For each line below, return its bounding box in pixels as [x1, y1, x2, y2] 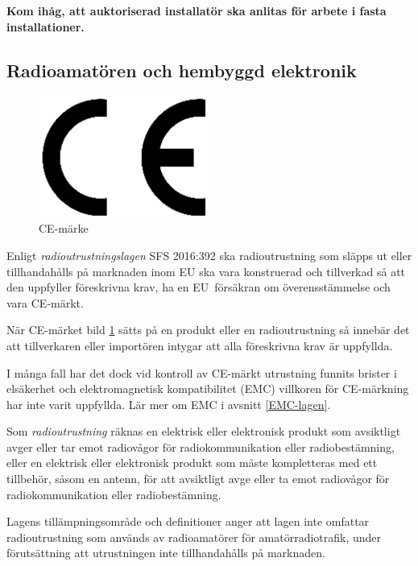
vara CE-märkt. [6, 294, 84, 311]
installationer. [6, 18, 85, 35]
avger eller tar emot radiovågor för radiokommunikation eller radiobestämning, [6, 438, 395, 455]
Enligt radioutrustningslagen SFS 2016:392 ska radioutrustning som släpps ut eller [6, 246, 412, 263]
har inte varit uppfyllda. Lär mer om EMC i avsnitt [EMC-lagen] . [6, 395, 331, 412]
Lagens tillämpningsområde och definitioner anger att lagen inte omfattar [6, 513, 370, 530]
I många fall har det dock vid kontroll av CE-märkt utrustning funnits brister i [6, 364, 397, 381]
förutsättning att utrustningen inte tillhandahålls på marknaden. [6, 544, 325, 561]
